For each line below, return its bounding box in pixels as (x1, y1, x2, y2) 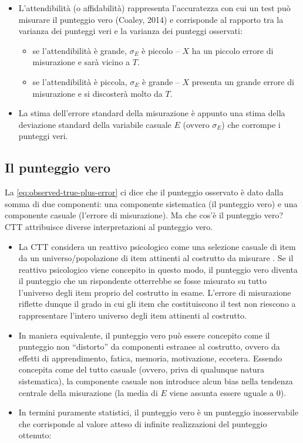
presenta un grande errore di (191, 75, 294, 87)
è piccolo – (142, 44, 180, 56)
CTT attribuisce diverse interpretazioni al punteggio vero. (5, 220, 213, 232)
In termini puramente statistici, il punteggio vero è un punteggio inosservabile (18, 406, 298, 418)
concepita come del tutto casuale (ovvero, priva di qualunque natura (18, 363, 265, 376)
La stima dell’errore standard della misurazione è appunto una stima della (18, 107, 285, 119)
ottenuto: (18, 429, 52, 441)
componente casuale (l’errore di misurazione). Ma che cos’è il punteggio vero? (5, 209, 284, 221)
